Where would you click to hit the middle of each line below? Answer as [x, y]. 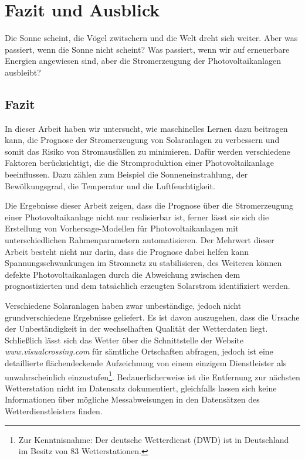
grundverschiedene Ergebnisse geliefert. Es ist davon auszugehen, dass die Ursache [152, 317]
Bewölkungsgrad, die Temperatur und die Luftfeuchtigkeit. [110, 185]
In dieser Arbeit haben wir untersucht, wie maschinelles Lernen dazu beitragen [146, 128]
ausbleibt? [23, 72]
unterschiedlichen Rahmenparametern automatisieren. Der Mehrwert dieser [140, 240]
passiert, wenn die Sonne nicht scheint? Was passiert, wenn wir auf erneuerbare [147, 49]
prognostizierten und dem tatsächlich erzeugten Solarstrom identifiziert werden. [148, 286]
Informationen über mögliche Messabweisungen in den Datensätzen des [132, 399]
